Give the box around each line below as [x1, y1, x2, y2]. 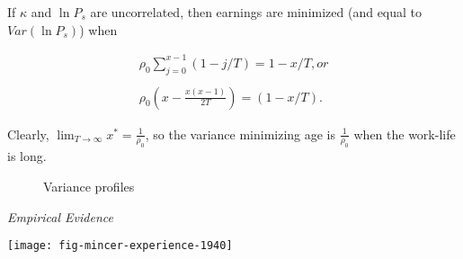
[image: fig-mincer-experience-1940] [7, 239, 233, 253]
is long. [7, 147, 47, 165]
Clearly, [7, 124, 49, 143]
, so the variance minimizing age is [145, 124, 336, 143]
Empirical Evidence [7, 207, 113, 226]
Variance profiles [43, 176, 135, 195]
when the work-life [353, 124, 456, 143]
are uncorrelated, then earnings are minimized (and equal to [90, 3, 423, 21]
